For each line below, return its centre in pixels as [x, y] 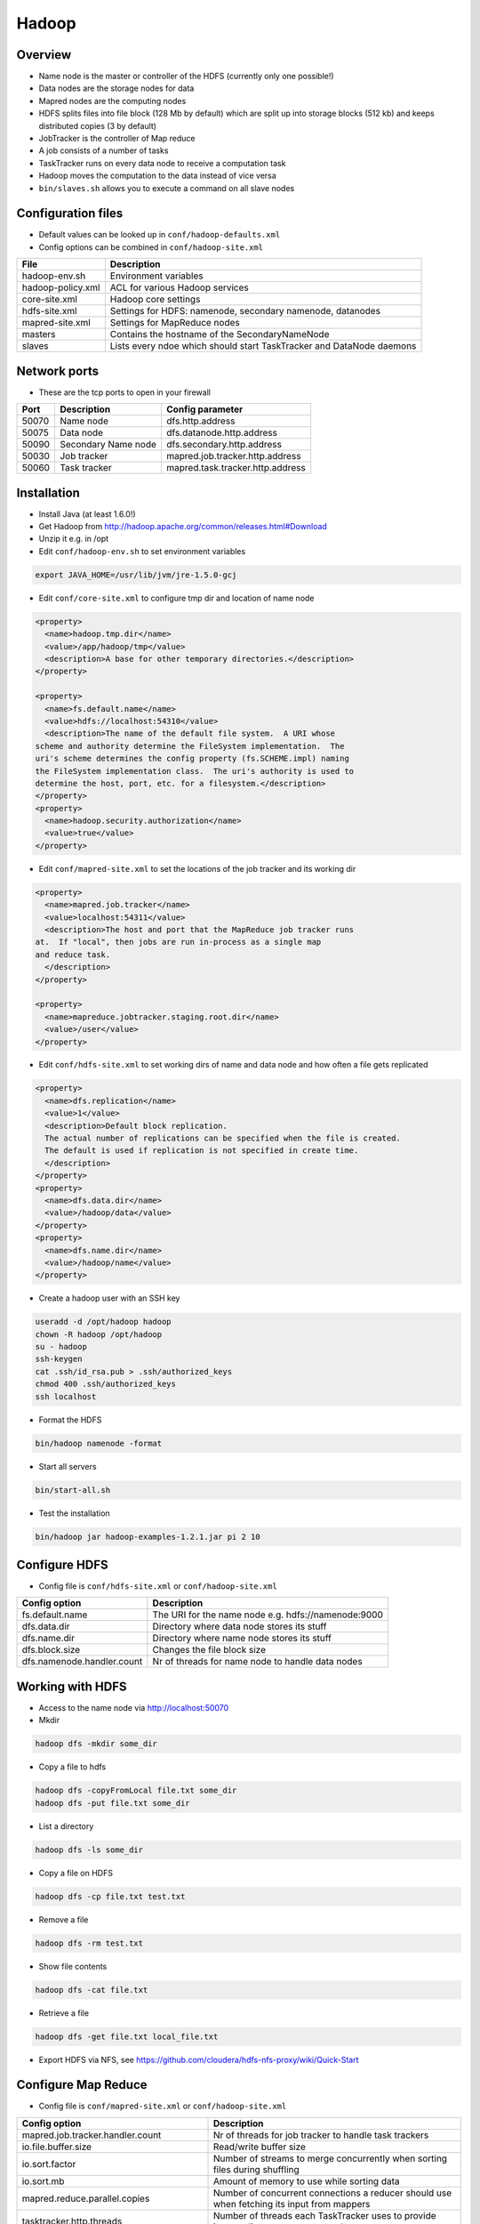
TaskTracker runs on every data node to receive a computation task [162, 163]
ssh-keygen [59, 1359]
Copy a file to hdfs [72, 1767]
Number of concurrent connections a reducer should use [332, 2193]
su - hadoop [61, 1347]
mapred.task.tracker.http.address [236, 468]
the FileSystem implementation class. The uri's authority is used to [195, 771]
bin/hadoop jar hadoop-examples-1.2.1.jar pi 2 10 [148, 1536]
